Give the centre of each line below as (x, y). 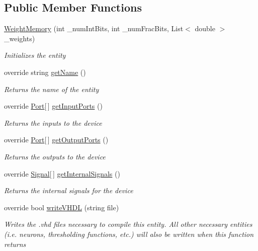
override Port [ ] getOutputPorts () (56, 140)
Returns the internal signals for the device (69, 190)
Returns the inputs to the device (53, 122)
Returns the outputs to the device (55, 156)
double (205, 28)
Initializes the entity (35, 55)
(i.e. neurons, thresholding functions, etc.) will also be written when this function (129, 234)
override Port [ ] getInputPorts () (53, 106)
